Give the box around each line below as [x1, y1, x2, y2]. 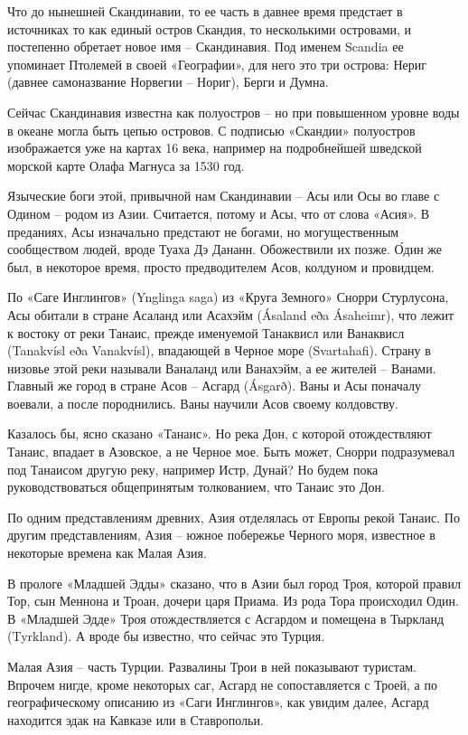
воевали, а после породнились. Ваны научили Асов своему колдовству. [7, 393, 398, 412]
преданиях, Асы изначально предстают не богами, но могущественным [7, 221, 399, 240]
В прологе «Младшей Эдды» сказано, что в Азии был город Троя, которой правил [7, 573, 461, 592]
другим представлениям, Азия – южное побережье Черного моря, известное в [7, 525, 435, 544]
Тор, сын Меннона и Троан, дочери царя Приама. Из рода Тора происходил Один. [7, 591, 459, 610]
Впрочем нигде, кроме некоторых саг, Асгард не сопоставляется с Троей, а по [7, 674, 437, 693]
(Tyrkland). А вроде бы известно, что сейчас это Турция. [7, 627, 325, 645]
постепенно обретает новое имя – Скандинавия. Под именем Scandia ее [7, 37, 404, 56]
